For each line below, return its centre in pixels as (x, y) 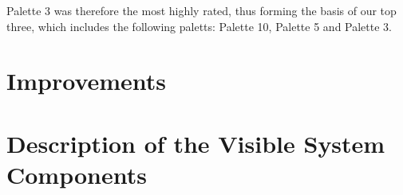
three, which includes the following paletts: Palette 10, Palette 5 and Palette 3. (199, 26)
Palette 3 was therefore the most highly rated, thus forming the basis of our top (201, 10)
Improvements (87, 81)
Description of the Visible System (196, 143)
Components (77, 174)
